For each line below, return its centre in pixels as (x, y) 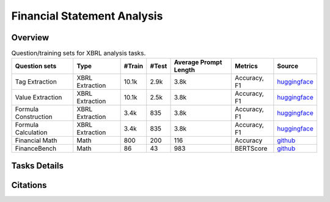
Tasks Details (38, 166)
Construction (34, 117)
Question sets (36, 66)
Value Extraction (38, 98)
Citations (29, 185)
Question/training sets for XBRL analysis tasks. (79, 53)
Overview (30, 38)
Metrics (246, 66)
